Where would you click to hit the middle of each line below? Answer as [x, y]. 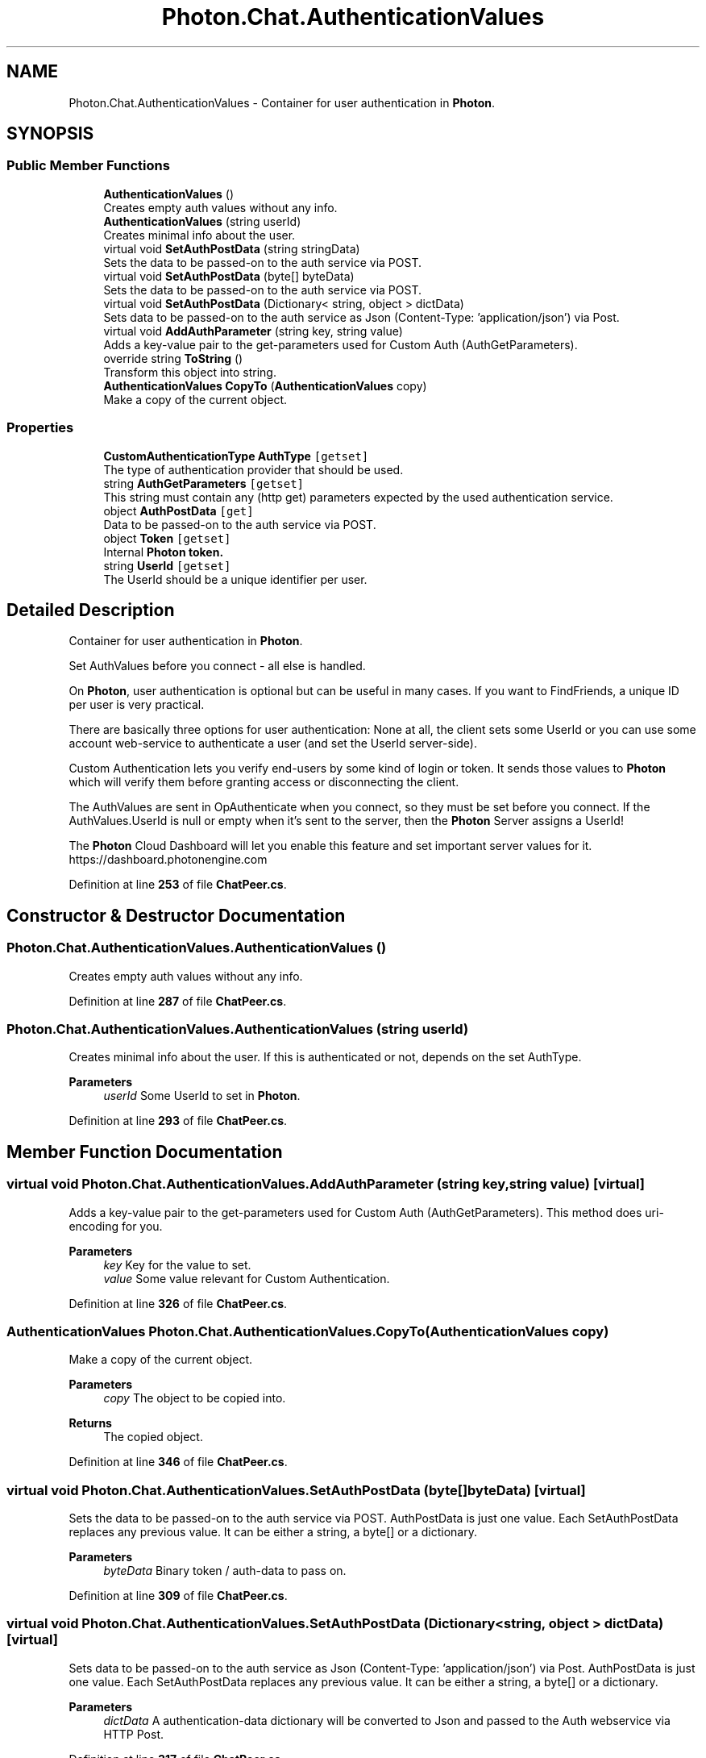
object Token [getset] [167, 538]
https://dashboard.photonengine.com [168, 860]
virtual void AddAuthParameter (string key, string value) [253, 331]
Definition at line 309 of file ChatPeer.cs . [178, 1596]
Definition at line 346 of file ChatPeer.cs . [178, 1462]
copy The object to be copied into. [195, 1398]
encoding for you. [116, 1226]
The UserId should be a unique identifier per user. [235, 579]
